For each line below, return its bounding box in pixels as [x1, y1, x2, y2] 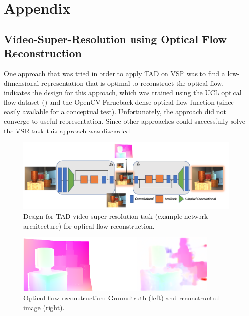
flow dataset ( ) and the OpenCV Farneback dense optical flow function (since [4, 97, 234, 107]
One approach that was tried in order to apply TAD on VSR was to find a [4, 68, 225, 78]
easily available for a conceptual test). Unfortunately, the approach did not [4, 106, 227, 116]
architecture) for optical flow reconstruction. [23, 220, 155, 231]
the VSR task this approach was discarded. [4, 125, 132, 135]
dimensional [4, 78, 39, 88]
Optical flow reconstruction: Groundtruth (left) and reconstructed [23, 293, 219, 303]
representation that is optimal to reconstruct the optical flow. [41, 78, 224, 88]
